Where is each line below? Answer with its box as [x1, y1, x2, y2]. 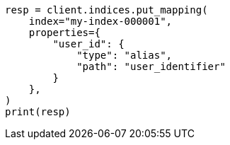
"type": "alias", [76, 50, 173, 61]
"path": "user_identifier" [76, 61, 226, 72]
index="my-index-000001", [28, 16, 173, 27]
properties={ [28, 27, 100, 38]
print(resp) [5, 106, 71, 117]
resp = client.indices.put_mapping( [5, 4, 208, 16]
